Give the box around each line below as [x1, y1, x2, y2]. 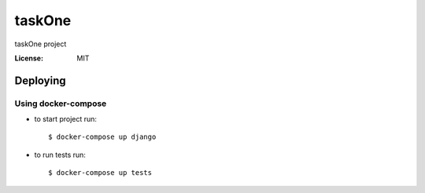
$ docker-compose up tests [48, 169, 153, 177]
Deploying [14, 74, 66, 87]
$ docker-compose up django [48, 133, 157, 141]
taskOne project [14, 39, 67, 49]
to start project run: [34, 115, 98, 124]
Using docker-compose [14, 98, 107, 109]
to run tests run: [34, 150, 87, 159]
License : [14, 53, 43, 63]
